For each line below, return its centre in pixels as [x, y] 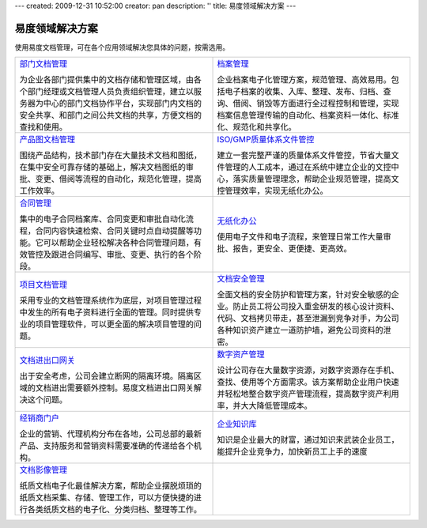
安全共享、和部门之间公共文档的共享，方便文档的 [110, 115]
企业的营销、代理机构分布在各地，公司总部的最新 [110, 434]
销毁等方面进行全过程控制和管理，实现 [328, 104]
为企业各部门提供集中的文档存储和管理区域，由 [106, 80]
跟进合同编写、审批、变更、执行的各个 [122, 255]
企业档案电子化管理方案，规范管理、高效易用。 [304, 80]
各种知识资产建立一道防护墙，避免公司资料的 [300, 330]
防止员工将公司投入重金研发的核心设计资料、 [316, 307]
